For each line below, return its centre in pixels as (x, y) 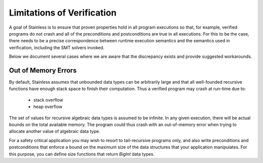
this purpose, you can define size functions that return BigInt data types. (82, 154)
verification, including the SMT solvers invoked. (57, 47)
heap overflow (48, 107)
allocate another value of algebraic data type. (55, 131)
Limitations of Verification (63, 13)
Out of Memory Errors (43, 70)
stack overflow (48, 100)
